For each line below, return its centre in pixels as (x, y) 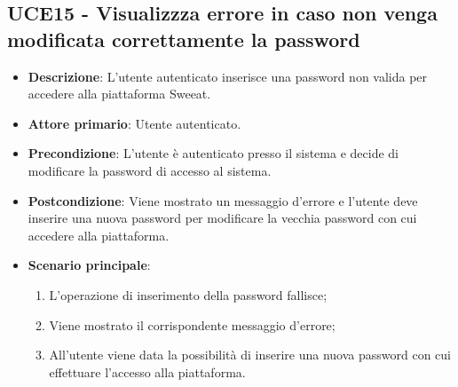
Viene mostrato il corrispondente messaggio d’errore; (192, 324)
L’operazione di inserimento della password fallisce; (188, 294)
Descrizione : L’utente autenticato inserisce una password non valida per (228, 76)
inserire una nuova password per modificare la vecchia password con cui (222, 218)
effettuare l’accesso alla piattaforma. (147, 371)
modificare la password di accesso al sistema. (150, 170)
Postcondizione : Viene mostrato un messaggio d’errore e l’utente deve (223, 200)
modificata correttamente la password (184, 39)
